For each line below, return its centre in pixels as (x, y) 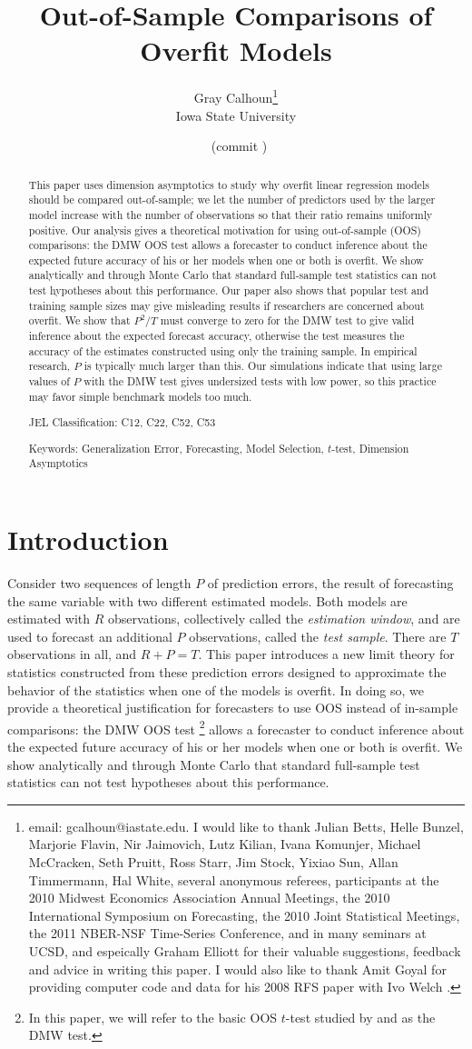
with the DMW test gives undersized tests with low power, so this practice (260, 381)
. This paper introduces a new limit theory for (326, 654)
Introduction (88, 539)
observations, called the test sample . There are (318, 636)
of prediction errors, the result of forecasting (330, 583)
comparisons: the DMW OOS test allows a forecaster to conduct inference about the (228, 245)
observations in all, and (72, 654)
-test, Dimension (370, 448)
